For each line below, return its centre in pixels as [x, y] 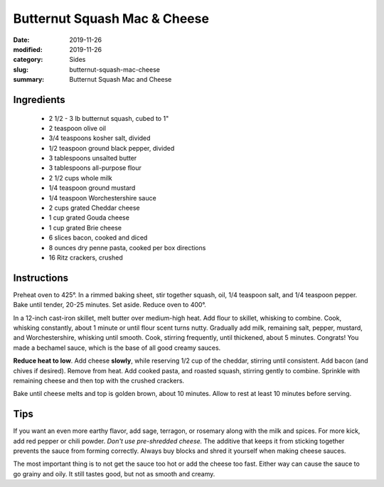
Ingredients [39, 100]
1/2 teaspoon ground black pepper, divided [112, 148]
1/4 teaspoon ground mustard [92, 188]
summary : [29, 80]
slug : [21, 69]
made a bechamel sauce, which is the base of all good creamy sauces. [117, 348]
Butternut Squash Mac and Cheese [121, 80]
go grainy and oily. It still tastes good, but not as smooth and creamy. [114, 473]
